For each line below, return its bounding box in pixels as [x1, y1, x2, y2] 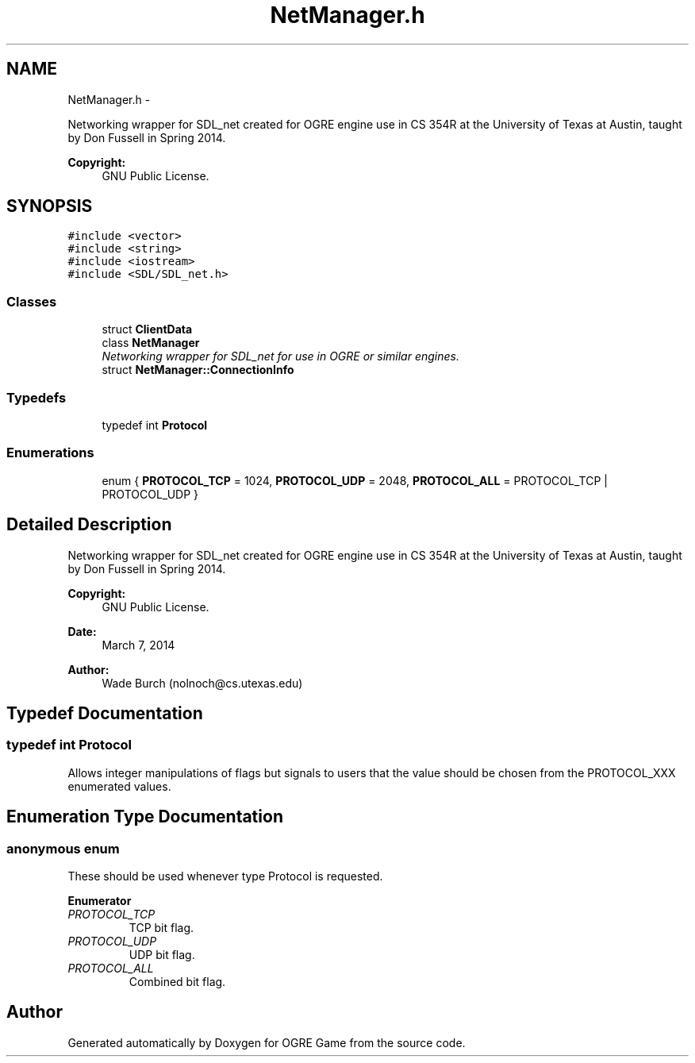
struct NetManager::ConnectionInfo [102, 363, 294, 377]
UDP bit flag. [129, 947, 195, 961]
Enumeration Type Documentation [6, 807, 283, 827]
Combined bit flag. [129, 974, 226, 988]
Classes [6, 293, 57, 310]
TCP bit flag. [129, 920, 194, 934]
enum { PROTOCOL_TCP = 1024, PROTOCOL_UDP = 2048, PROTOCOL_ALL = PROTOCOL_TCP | [102, 473, 608, 487]
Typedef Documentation [6, 703, 203, 723]
